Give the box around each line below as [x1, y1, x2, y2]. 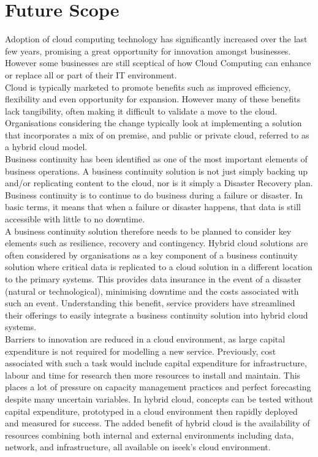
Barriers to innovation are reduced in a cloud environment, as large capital [5, 332, 286, 345]
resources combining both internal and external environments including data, [5, 428, 294, 441]
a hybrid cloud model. [5, 140, 88, 153]
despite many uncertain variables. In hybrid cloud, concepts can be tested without [5, 392, 314, 405]
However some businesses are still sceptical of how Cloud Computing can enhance [5, 56, 311, 69]
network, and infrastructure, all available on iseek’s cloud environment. [5, 440, 271, 453]
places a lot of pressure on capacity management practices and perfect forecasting [5, 380, 311, 393]
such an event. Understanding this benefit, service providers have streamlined [5, 296, 295, 309]
